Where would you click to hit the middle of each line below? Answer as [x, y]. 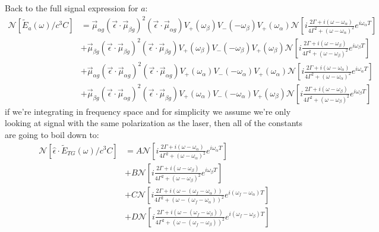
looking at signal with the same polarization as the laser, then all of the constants [154, 123]
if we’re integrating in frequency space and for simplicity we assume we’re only [148, 111]
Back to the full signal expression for [72, 8]
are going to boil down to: [52, 134]
